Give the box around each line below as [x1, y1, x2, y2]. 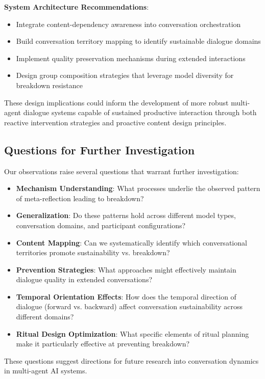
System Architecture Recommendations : [4, 2, 149, 12]
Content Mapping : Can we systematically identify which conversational [16, 237, 247, 248]
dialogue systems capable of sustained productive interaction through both [23, 107, 257, 118]
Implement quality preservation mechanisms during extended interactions [16, 52, 246, 63]
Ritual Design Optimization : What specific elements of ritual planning [16, 328, 249, 339]
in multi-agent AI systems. [4, 365, 87, 376]
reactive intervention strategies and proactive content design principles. [4, 117, 227, 127]
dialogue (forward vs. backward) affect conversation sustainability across [16, 301, 243, 312]
